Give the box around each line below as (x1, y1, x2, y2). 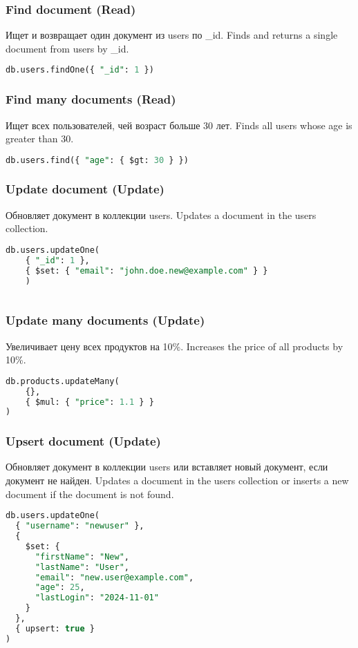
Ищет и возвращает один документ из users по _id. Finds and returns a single (6, 28, 338, 42)
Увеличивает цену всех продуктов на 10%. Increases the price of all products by (6, 339, 343, 353)
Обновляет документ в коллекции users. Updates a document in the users (6, 207, 317, 222)
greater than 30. (6, 131, 74, 146)
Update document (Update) (6, 180, 164, 198)
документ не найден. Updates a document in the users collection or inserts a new (6, 473, 349, 488)
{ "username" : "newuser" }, (15, 521, 144, 531)
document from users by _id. (6, 41, 129, 55)
